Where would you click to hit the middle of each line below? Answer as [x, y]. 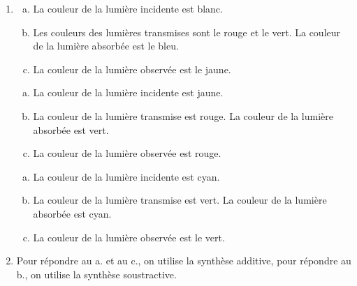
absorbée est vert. [71, 129]
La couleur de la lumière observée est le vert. [129, 237]
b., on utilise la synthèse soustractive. [96, 274]
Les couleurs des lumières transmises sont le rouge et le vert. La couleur [187, 32]
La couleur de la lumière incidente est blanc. [128, 8]
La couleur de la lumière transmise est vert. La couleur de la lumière [180, 200]
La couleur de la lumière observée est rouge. [127, 153]
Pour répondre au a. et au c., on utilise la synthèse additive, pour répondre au [184, 261]
